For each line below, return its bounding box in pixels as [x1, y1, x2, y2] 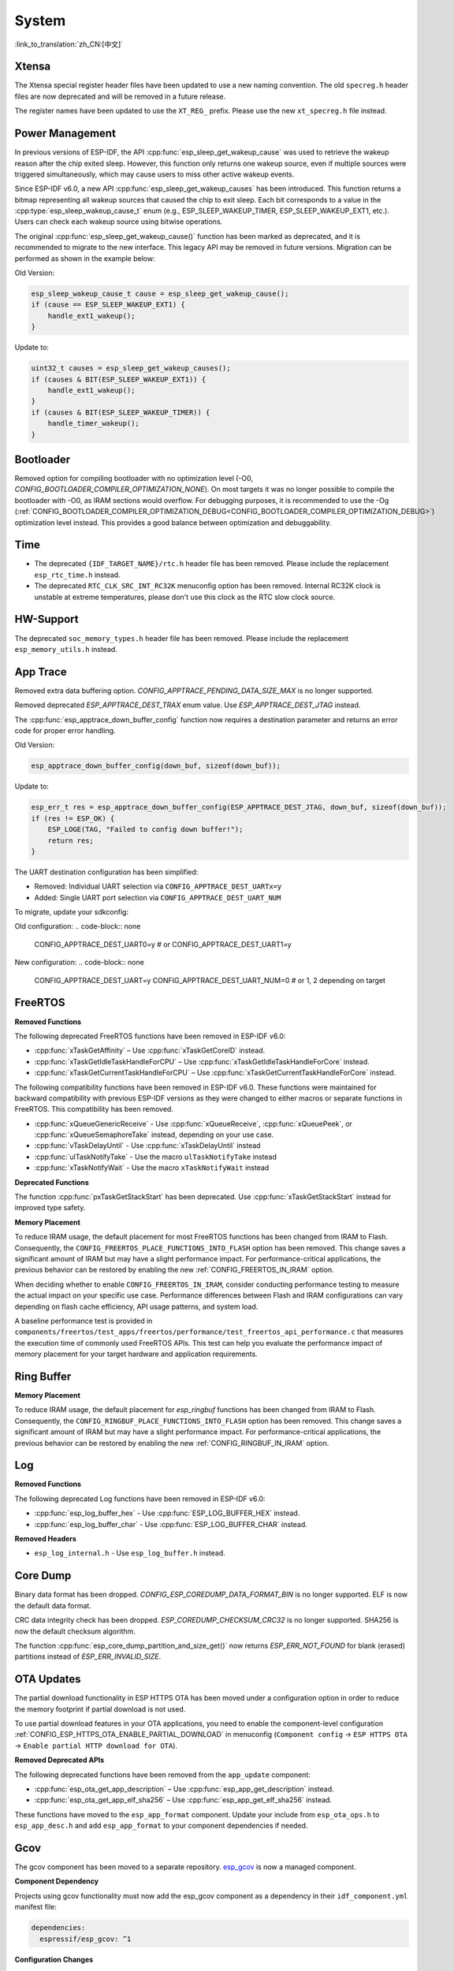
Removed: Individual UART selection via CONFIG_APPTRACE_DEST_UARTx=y [34, 881, 282, 891]
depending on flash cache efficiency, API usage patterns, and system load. [14, 1302, 259, 1311]
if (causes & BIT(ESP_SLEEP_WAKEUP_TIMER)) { [31, 408, 210, 417]
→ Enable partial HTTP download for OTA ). [14, 1741, 177, 1750]
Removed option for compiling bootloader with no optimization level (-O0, [14, 474, 254, 483]
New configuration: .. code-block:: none [14, 958, 145, 967]
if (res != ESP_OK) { [31, 814, 115, 823]
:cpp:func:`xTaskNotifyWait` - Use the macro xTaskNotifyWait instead [34, 1163, 270, 1172]
